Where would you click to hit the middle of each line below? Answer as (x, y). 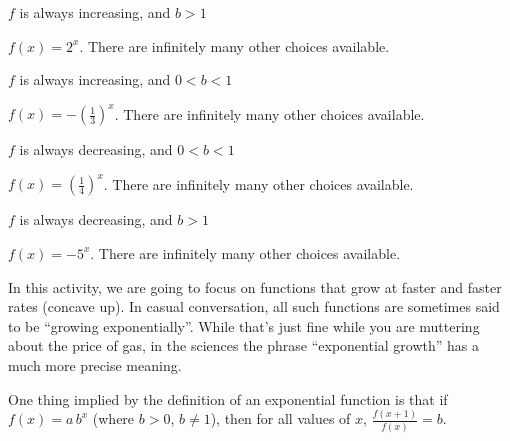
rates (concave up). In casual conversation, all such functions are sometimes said (254, 306)
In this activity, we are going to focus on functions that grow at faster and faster (255, 286)
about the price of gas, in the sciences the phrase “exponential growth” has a (244, 345)
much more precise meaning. (95, 364)
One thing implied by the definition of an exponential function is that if (228, 398)
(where (113, 418)
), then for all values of (280, 418)
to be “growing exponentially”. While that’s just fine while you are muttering (244, 325)
